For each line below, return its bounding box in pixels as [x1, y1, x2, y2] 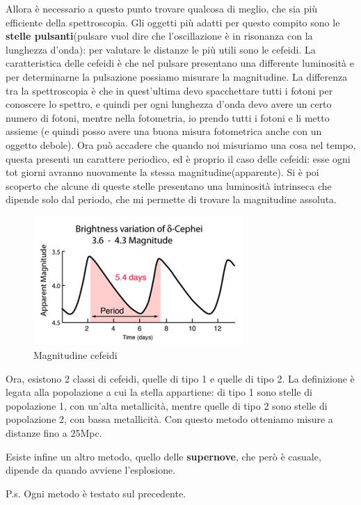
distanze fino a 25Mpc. [6, 425, 102, 440]
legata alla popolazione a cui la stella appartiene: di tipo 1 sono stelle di [6, 385, 312, 399]
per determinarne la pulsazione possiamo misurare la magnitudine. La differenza [6, 69, 348, 83]
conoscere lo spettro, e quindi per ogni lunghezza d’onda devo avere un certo [6, 97, 332, 111]
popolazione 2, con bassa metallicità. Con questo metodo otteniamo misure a [6, 412, 333, 426]
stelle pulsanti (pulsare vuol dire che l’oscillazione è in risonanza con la [6, 29, 313, 43]
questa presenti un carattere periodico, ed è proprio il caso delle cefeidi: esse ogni [6, 151, 351, 166]
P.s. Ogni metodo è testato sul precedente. [6, 486, 186, 500]
